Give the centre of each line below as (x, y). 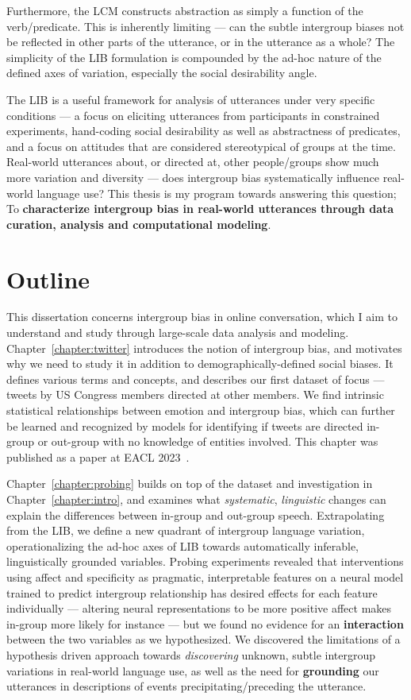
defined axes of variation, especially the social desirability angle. (162, 73)
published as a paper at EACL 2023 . (98, 456)
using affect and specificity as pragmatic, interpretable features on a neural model (205, 576)
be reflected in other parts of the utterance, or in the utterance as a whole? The (201, 42)
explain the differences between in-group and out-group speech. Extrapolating (196, 514)
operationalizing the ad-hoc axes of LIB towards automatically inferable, (183, 545)
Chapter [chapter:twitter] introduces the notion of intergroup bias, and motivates (204, 348)
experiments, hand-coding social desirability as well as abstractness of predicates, (204, 131)
